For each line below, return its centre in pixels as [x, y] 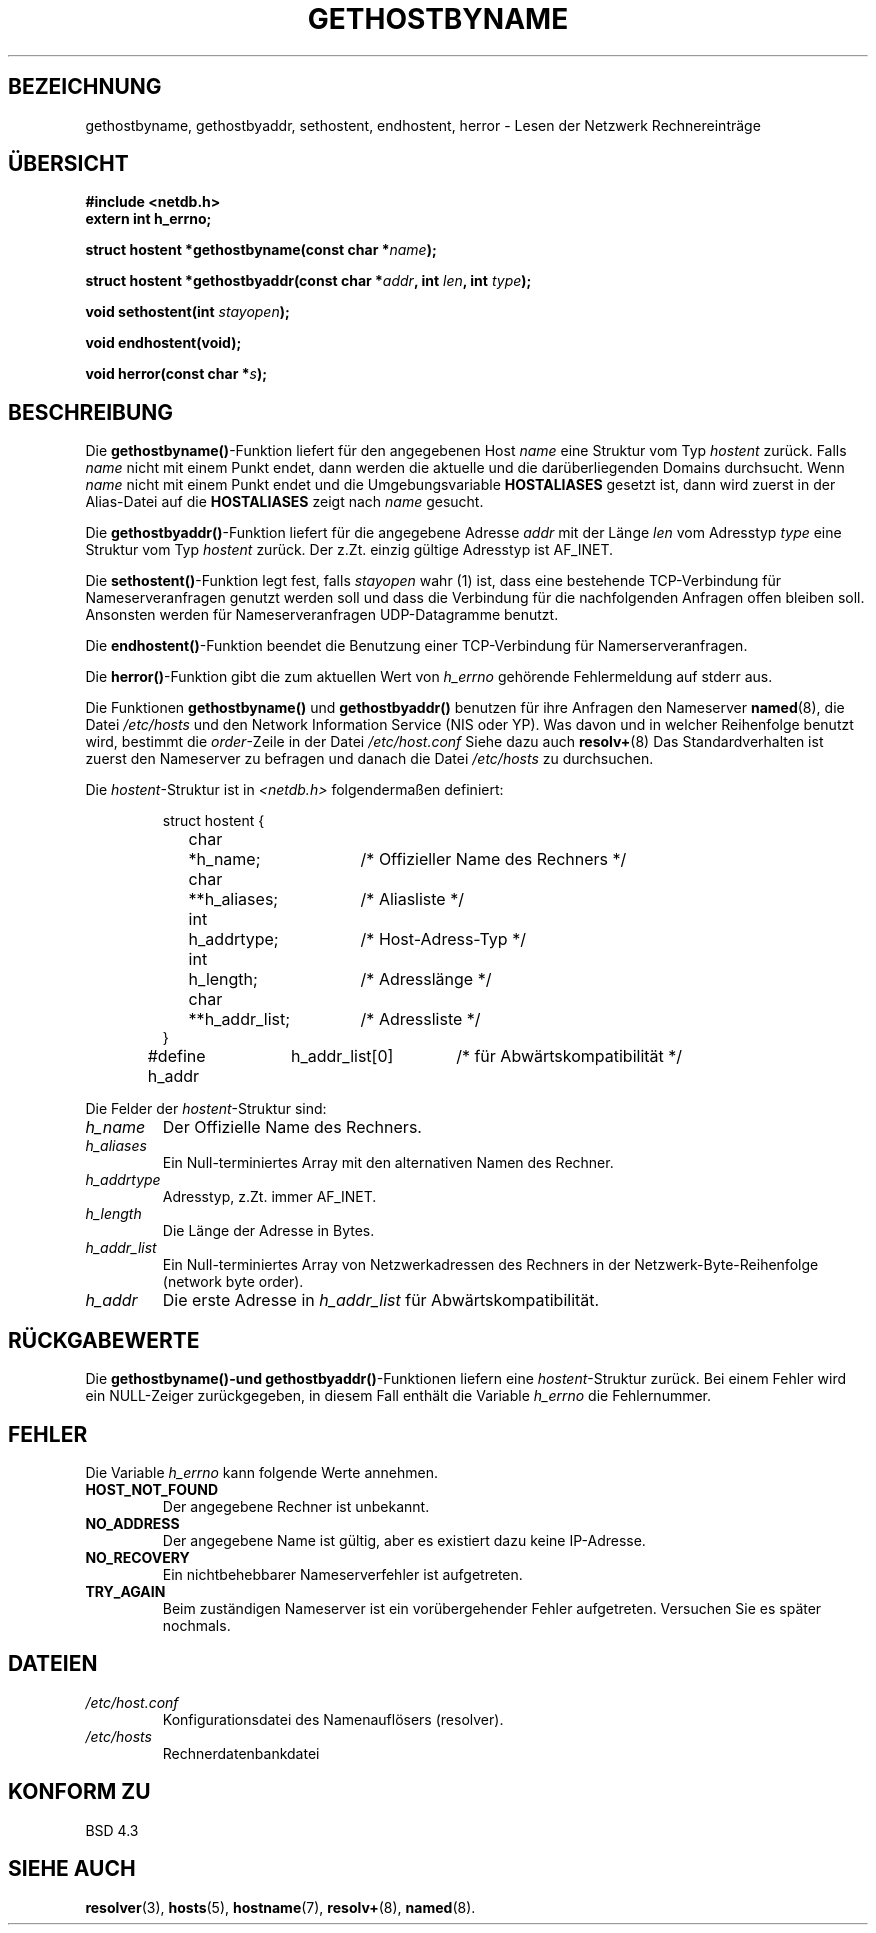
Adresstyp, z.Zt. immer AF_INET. [269, 1197]
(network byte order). [233, 1282]
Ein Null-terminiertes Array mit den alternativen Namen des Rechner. [388, 1163]
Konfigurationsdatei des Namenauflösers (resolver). [333, 1719]
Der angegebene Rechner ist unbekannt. [296, 1506]
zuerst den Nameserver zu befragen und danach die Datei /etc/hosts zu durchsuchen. [369, 759]
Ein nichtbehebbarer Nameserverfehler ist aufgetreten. [342, 1574]
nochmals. [196, 1625]
